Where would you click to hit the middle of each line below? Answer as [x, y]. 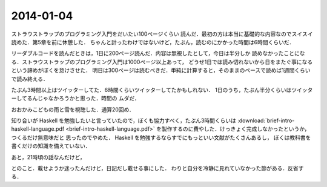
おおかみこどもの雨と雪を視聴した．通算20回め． [73, 110]
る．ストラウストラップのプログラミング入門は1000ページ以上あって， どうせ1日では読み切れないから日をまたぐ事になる [162, 62]
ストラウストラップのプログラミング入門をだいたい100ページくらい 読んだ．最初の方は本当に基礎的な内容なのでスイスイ [162, 34]
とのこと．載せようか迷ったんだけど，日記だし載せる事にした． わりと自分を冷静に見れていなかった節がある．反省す [157, 168]
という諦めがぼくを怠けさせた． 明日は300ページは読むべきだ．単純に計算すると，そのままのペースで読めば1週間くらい [161, 70]
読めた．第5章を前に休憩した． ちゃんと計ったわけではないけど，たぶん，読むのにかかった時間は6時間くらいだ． [153, 42]
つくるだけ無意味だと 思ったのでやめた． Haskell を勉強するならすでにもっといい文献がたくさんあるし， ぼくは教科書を [161, 137]
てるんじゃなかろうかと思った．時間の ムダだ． [81, 98]
